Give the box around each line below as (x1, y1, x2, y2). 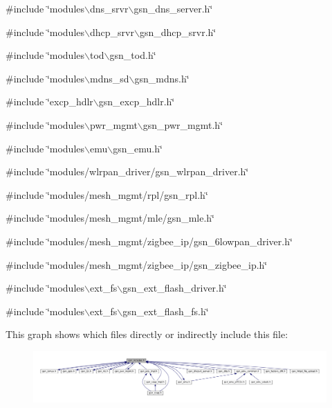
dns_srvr (89, 1, 129, 15)
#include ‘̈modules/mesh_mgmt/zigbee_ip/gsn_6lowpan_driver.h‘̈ (6, 233, 293, 248)
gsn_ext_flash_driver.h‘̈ (122, 281, 227, 295)
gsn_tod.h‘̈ (109, 48, 156, 62)
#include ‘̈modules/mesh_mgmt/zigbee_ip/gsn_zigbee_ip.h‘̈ (6, 257, 268, 272)
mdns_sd (89, 71, 129, 85)
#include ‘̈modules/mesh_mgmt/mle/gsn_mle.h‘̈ (6, 211, 214, 225)
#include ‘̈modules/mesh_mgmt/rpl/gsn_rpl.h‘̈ (6, 187, 208, 202)
